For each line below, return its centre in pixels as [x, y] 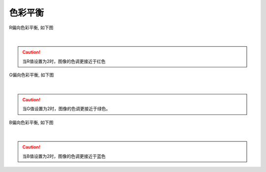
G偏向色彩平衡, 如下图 [32, 75]
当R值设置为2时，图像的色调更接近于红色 [64, 61]
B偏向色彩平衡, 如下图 [31, 122]
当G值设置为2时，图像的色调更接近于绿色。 [66, 109]
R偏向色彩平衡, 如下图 [31, 28]
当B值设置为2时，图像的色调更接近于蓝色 [64, 156]
